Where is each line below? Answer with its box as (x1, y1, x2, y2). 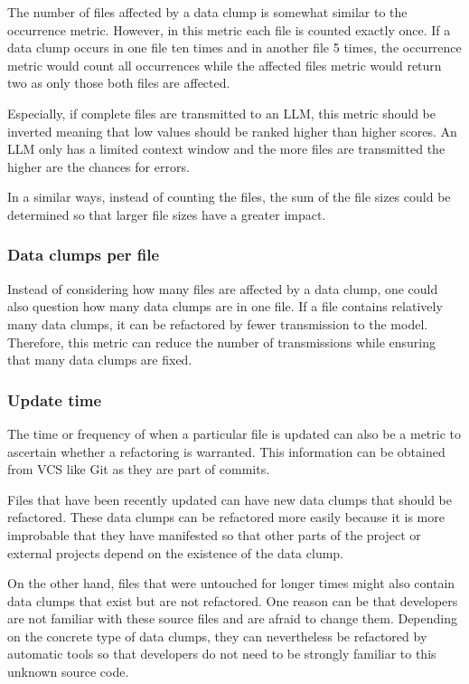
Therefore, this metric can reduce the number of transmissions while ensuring (7, 332, 436, 351)
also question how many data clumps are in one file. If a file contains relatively (7, 297, 443, 316)
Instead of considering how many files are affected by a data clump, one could (7, 279, 438, 298)
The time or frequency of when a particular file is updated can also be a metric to (7, 423, 461, 442)
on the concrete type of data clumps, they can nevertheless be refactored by (7, 626, 427, 645)
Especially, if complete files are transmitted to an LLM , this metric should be (7, 103, 436, 122)
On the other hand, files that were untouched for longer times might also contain (7, 574, 455, 593)
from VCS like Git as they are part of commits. (7, 460, 270, 479)
